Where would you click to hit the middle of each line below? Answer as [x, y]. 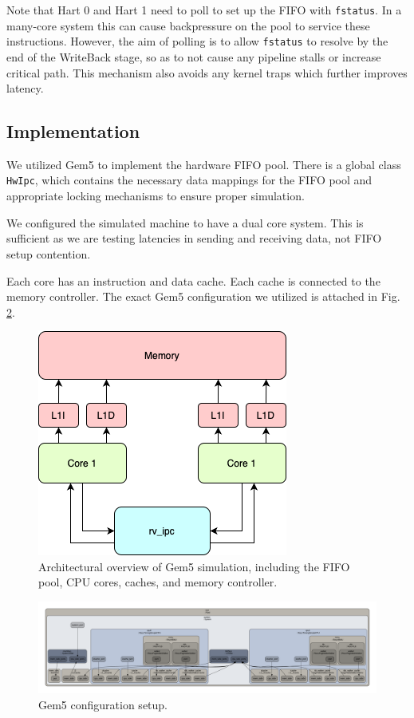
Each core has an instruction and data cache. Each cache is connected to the [193, 280]
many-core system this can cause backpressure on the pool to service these [188, 25]
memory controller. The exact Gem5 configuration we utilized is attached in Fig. [203, 296]
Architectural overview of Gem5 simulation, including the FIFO [194, 566]
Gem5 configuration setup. [103, 704]
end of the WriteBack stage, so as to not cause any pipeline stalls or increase [194, 56]
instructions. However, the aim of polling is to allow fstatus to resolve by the [197, 41]
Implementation [73, 131]
